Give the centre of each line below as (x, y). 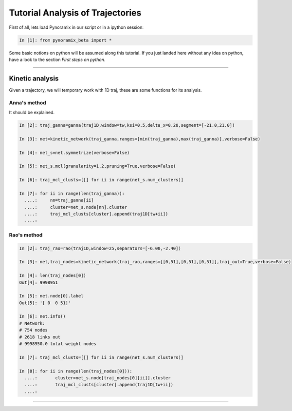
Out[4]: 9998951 (39, 282)
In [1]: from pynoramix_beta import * (65, 40)
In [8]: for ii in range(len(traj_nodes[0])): (76, 371)
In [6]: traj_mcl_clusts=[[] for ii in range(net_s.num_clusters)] (101, 180)
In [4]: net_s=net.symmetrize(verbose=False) (74, 153)
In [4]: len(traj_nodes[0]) (53, 276)
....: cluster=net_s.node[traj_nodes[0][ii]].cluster (98, 378)
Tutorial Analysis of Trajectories (75, 13)
